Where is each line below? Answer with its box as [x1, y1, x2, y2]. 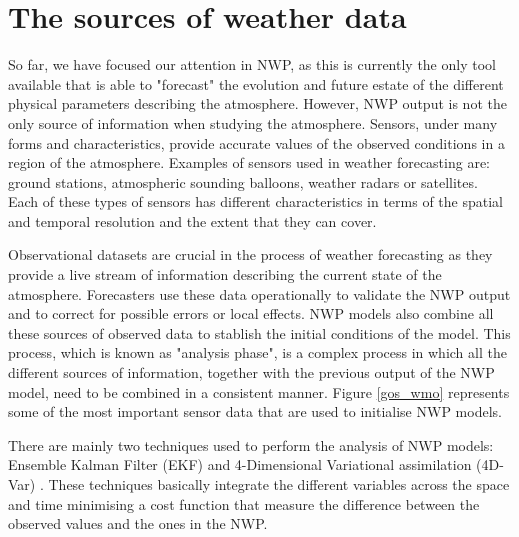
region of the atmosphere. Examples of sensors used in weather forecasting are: [8, 152, 490, 173]
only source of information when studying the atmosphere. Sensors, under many [8, 112, 498, 133]
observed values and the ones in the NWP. [8, 513, 268, 534]
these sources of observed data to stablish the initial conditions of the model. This [8, 322, 511, 343]
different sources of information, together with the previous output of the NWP [8, 362, 495, 383]
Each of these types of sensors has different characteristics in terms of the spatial [8, 191, 503, 212]
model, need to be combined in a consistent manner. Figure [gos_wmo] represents [8, 381, 510, 402]
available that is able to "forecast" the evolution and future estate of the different [8, 73, 504, 94]
